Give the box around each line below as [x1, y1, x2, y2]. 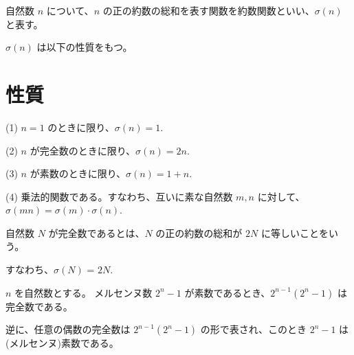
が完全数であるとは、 [48, 225, 145, 240]
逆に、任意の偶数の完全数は [5, 322, 131, 336]
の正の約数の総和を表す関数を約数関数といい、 [102, 3, 315, 17]
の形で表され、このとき [200, 322, 307, 336]
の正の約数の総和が [155, 225, 243, 240]
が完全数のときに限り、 [30, 143, 136, 157]
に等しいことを [261, 225, 329, 240]
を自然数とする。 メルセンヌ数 [14, 285, 153, 299]
